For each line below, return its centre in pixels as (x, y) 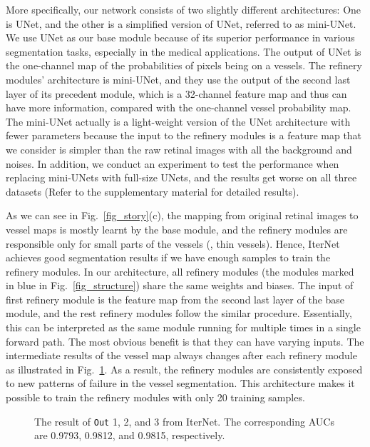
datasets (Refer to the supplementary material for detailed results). (153, 191)
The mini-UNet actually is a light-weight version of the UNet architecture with (178, 121)
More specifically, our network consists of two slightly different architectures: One (184, 9)
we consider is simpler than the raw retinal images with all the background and (179, 149)
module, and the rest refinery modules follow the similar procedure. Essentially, (179, 313)
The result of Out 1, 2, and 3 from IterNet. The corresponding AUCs (184, 421)
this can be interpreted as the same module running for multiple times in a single (183, 327)
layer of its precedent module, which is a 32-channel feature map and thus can (176, 93)
